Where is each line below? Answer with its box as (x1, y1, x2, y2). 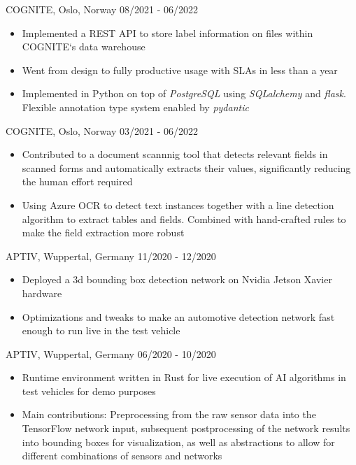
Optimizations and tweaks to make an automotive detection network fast (22, 309, 335, 324)
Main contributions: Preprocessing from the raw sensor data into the (22, 407, 316, 422)
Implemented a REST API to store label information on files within (22, 25, 313, 40)
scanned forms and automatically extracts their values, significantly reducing (22, 160, 351, 175)
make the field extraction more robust (22, 225, 185, 240)
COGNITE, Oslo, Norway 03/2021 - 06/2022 (6, 123, 198, 138)
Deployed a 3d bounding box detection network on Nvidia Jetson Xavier (22, 272, 332, 287)
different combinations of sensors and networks (22, 448, 222, 463)
